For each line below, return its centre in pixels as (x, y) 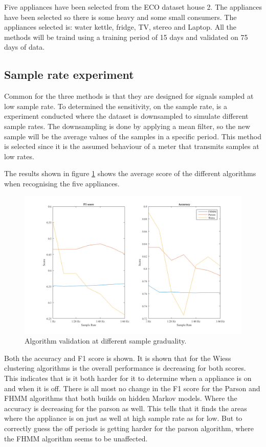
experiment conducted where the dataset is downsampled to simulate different (126, 116)
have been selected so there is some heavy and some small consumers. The (120, 17)
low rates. (19, 156)
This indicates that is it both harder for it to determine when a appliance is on (128, 378)
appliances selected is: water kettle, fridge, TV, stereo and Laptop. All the (120, 27)
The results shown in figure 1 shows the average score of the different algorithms (130, 173)
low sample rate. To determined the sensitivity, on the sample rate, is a (116, 106)
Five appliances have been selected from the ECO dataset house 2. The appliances (133, 7)
